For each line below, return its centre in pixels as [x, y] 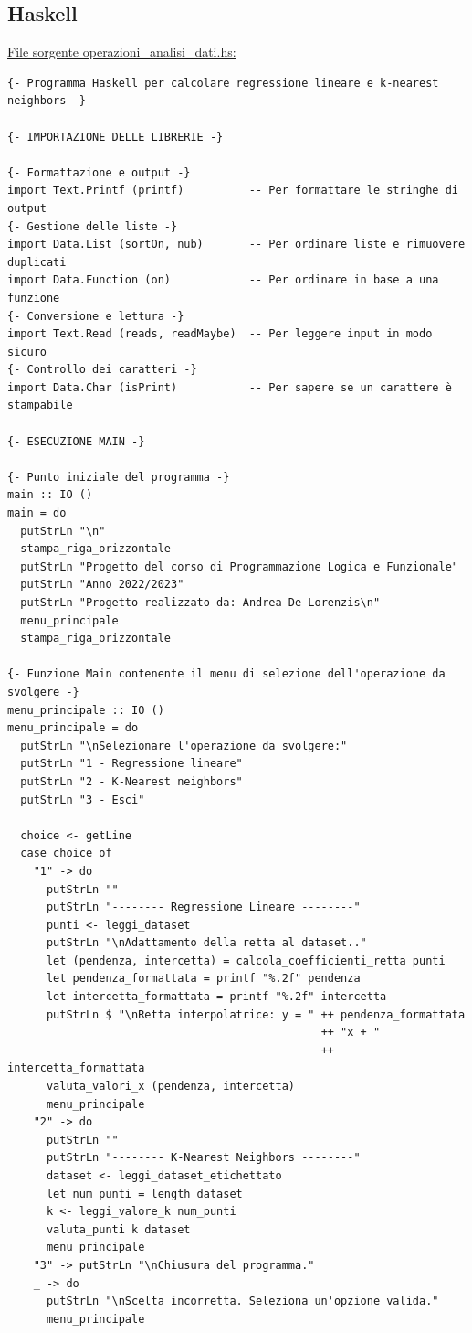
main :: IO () [50, 495]
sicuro [27, 352]
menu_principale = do [73, 728]
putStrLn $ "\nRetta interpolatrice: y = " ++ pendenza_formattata [256, 1014]
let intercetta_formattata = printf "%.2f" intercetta [216, 997]
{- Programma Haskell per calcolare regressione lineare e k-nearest [223, 83]
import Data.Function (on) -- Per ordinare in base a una [223, 280]
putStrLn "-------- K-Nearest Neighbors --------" [203, 1158]
